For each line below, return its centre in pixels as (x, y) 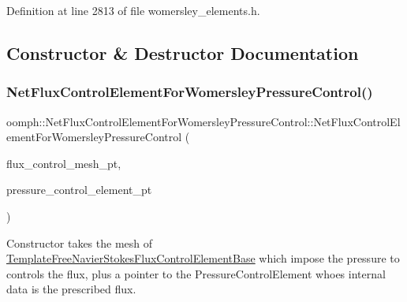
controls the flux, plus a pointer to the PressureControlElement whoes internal (196, 273)
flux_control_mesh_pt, (64, 163)
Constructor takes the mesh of (80, 242)
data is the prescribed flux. (71, 289)
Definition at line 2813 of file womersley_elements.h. (133, 10)
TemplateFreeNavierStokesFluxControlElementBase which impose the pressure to (203, 258)
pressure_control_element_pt (79, 190)
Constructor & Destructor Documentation (183, 52)
